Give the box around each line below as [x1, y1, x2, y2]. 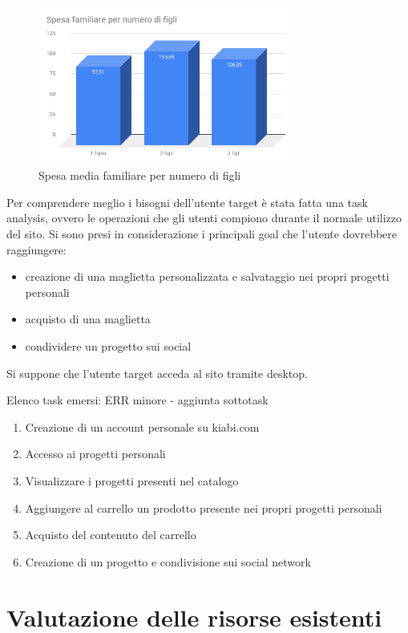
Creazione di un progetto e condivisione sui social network [25, 553, 311, 570]
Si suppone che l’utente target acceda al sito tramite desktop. [6, 364, 308, 381]
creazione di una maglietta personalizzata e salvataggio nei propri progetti [25, 268, 390, 285]
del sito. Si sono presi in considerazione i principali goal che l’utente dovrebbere [6, 225, 398, 241]
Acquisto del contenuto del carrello [25, 526, 196, 543]
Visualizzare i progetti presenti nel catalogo [25, 472, 239, 489]
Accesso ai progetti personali [25, 445, 166, 462]
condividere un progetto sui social [25, 337, 192, 354]
